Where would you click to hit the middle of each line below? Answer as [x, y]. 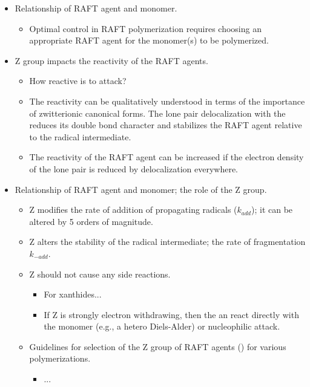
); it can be [272, 210]
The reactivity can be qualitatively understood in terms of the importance [167, 101]
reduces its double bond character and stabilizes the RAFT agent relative [166, 125]
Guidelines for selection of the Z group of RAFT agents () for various [158, 346]
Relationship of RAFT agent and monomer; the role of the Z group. [141, 189]
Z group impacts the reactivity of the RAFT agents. [111, 60]
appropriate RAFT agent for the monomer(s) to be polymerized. [149, 40]
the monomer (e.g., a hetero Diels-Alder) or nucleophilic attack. [162, 326]
